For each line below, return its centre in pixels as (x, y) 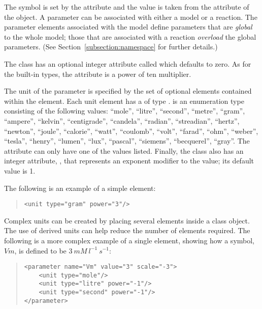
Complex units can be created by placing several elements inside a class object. (127, 220)
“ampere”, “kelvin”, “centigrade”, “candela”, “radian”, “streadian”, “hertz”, (122, 120)
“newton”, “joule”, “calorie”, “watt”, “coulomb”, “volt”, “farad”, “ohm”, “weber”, (131, 131)
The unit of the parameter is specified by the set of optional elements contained (128, 91)
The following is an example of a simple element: (80, 188)
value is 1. (20, 170)
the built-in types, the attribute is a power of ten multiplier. (98, 74)
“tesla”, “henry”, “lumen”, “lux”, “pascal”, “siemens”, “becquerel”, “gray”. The (127, 141)
